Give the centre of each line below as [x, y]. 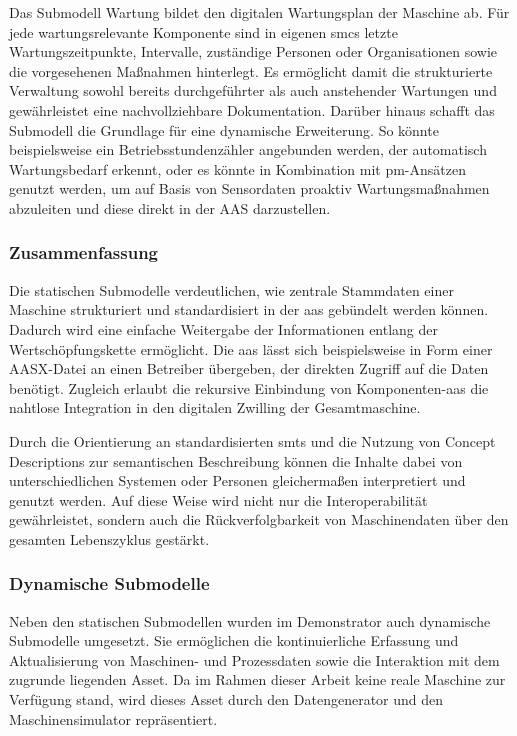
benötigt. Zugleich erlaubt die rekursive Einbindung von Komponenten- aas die [249, 387]
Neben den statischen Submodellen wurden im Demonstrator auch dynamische [250, 620]
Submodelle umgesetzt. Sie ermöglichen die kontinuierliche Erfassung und [234, 640]
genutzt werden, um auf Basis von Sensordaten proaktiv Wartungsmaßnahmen [249, 188]
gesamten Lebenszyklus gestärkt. [109, 538]
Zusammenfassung [84, 252]
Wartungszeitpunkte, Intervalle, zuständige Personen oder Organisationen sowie [253, 51]
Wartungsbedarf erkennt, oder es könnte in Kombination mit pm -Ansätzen [237, 168]
